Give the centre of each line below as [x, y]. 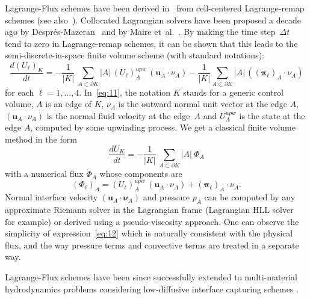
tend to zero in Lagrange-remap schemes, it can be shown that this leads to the [151, 43]
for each [20, 92]
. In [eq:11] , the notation [125, 92]
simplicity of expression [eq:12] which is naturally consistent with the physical [149, 233]
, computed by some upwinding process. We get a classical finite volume [163, 127]
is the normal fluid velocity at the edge [118, 115]
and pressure [166, 197]
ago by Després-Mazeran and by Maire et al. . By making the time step [140, 32]
